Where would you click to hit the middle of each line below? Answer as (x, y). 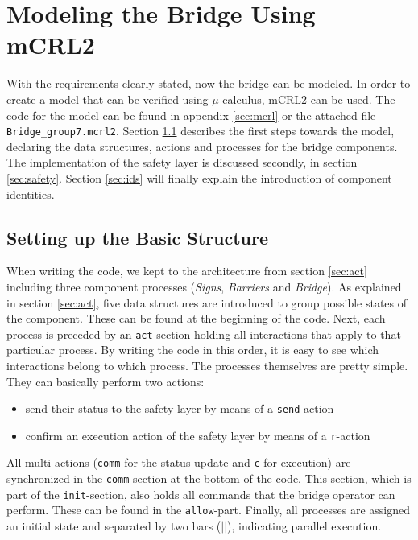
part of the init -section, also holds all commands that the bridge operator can (201, 494)
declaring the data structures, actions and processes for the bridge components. (202, 146)
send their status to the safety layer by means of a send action (180, 408)
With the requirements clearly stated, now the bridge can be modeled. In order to (209, 83)
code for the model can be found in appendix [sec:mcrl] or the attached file (191, 115)
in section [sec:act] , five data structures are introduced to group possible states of (207, 302)
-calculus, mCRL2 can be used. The (307, 99)
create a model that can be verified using (108, 99)
